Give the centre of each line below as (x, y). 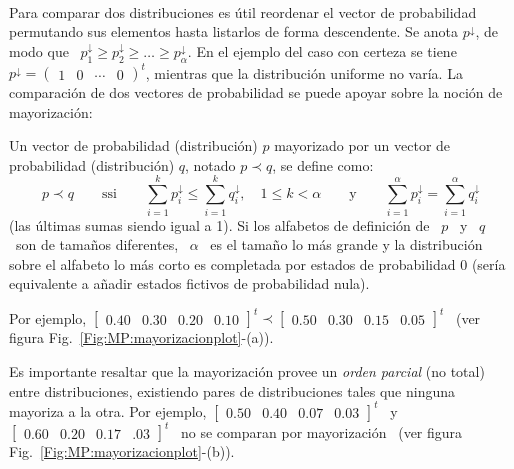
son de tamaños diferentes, (97, 244)
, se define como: (323, 164)
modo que (39, 50)
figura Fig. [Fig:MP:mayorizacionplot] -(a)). (141, 337)
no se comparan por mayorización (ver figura (322, 431)
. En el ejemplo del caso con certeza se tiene (322, 50)
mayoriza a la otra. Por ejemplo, (108, 410)
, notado (210, 164)
